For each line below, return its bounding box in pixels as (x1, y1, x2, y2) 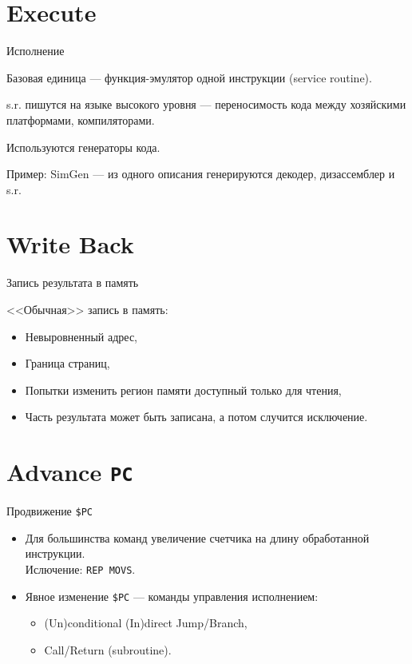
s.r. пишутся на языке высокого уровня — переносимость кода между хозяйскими (6, 96, 406, 113)
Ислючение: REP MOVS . (25, 561, 136, 578)
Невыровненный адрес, (25, 328, 138, 344)
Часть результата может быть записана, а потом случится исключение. (25, 408, 368, 425)
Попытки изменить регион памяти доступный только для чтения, (25, 381, 342, 398)
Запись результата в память (6, 274, 139, 291)
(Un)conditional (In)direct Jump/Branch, (44, 614, 248, 631)
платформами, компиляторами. (6, 111, 155, 128)
